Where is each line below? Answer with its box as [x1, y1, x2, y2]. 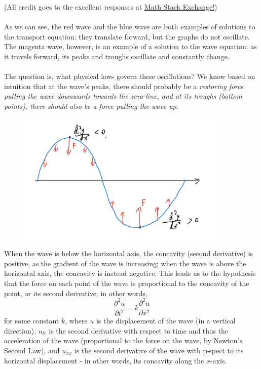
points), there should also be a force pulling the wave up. [4, 100, 179, 111]
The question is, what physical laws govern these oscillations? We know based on [4, 71, 255, 81]
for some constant [4, 315, 59, 326]
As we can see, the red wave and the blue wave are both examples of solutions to [4, 21, 255, 32]
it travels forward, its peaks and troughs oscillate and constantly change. [4, 51, 230, 61]
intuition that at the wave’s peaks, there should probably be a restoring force [4, 80, 244, 91]
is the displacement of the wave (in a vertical [96, 315, 236, 326]
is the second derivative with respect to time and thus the [49, 325, 229, 336]
